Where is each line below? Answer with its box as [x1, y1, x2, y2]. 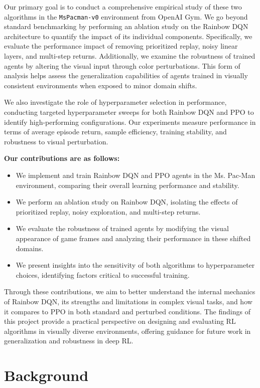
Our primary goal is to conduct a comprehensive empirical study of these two [4, 2, 242, 12]
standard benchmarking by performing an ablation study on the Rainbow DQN [4, 21, 248, 32]
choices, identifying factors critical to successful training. [16, 269, 190, 280]
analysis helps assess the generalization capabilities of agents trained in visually [4, 70, 248, 81]
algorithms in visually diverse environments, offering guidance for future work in [4, 325, 251, 336]
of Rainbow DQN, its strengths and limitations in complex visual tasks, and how [4, 296, 252, 306]
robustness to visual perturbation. [4, 136, 108, 146]
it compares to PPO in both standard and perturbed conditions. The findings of [4, 306, 250, 316]
